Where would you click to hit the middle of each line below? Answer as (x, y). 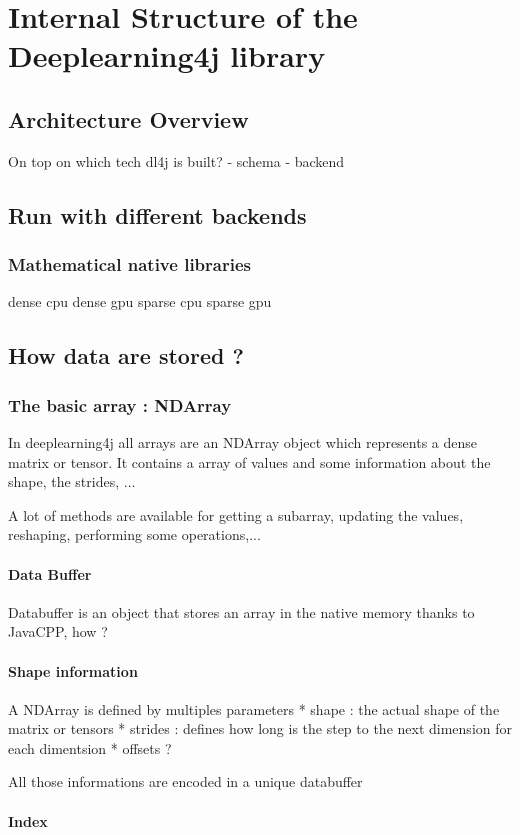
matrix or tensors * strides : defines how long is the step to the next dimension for (260, 728)
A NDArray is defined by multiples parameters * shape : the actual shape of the (254, 708)
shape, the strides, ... (72, 481)
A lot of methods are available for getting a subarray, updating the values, (236, 514)
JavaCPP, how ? (58, 631)
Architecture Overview (128, 118)
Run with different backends (157, 214)
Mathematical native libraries (129, 264)
